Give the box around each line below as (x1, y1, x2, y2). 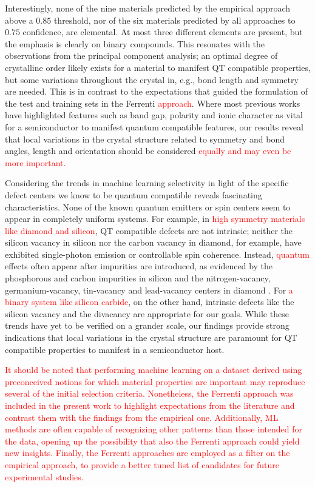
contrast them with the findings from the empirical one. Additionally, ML (5, 411, 279, 423)
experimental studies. (5, 470, 84, 483)
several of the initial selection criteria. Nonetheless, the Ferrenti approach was (5, 387, 294, 400)
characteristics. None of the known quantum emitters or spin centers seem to (5, 200, 291, 213)
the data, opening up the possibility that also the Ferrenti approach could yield (5, 434, 300, 447)
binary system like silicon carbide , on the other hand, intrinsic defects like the (5, 295, 294, 308)
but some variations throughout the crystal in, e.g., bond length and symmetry (5, 73, 299, 86)
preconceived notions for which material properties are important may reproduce (5, 375, 305, 388)
